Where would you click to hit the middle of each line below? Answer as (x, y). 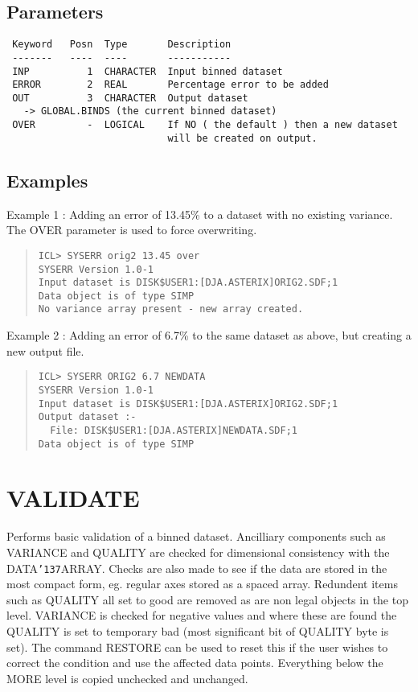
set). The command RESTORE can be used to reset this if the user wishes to (197, 647)
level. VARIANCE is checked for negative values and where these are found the (202, 615)
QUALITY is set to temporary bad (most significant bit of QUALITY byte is (198, 631)
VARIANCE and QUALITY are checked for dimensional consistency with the (198, 552)
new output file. (45, 350)
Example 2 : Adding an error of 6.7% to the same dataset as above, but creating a (209, 335)
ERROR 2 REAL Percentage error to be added (170, 85)
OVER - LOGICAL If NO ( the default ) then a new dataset (205, 125)
